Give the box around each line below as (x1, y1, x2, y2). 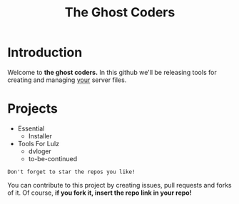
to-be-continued (28, 154, 77, 163)
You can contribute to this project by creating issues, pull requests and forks (7, 180, 232, 189)
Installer (28, 131, 52, 140)
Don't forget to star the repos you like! (7, 168, 136, 175)
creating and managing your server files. (7, 76, 127, 84)
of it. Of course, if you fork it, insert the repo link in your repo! (7, 188, 192, 197)
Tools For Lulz (17, 139, 59, 148)
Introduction (7, 44, 83, 61)
